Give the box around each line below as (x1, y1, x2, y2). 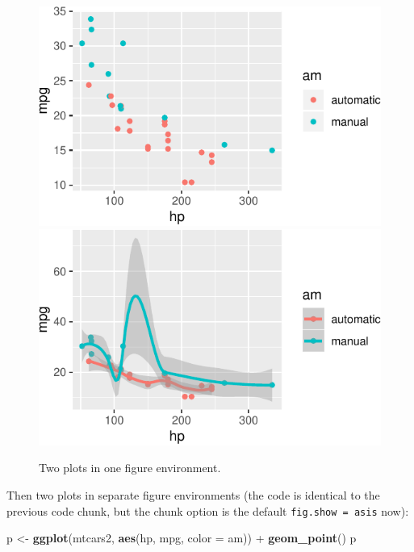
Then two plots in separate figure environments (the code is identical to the (6, 486, 380, 503)
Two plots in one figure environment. (39, 459, 221, 476)
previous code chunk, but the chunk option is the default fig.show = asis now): (6, 502, 409, 519)
